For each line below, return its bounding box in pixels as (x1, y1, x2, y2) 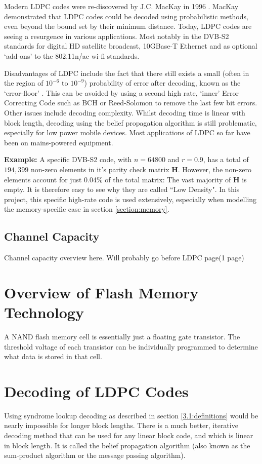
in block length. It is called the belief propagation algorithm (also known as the (4, 440, 250, 450)
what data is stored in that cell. (4, 351, 102, 362)
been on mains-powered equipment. (4, 137, 113, 147)
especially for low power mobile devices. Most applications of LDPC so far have (4, 127, 250, 138)
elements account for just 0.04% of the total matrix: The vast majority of (4, 174, 231, 184)
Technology (4, 302, 84, 323)
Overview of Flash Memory (4, 282, 199, 302)
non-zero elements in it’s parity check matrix (30, 164, 169, 174)
